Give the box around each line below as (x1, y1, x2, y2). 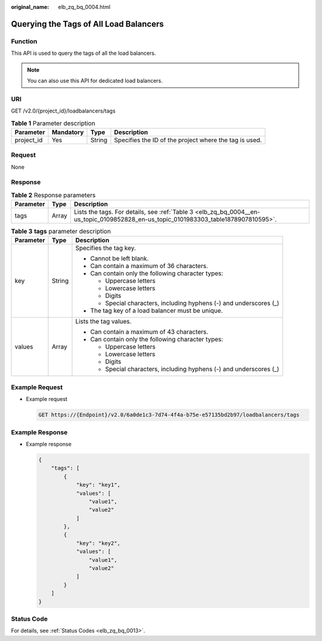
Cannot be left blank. (90, 254, 149, 263)
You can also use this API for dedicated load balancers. (27, 77, 163, 84)
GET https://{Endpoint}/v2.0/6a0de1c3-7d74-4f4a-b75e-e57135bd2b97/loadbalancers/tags (38, 412, 300, 418)
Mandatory (51, 128, 84, 136)
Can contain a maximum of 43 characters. (90, 328, 209, 336)
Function (11, 37, 38, 45)
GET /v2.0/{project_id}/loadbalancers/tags (11, 107, 116, 114)
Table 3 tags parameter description (11, 227, 112, 235)
